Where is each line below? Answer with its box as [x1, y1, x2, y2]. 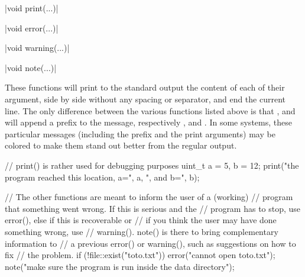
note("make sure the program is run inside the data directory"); [5, 260, 235, 272]
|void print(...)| [5, 2, 59, 14]
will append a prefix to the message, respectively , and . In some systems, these [5, 116, 292, 128]
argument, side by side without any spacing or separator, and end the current [5, 92, 286, 105]
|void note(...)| [5, 61, 57, 73]
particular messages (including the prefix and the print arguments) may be [5, 127, 275, 140]
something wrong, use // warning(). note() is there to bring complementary [5, 225, 278, 237]
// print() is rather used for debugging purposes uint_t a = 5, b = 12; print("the [5, 159, 299, 171]
